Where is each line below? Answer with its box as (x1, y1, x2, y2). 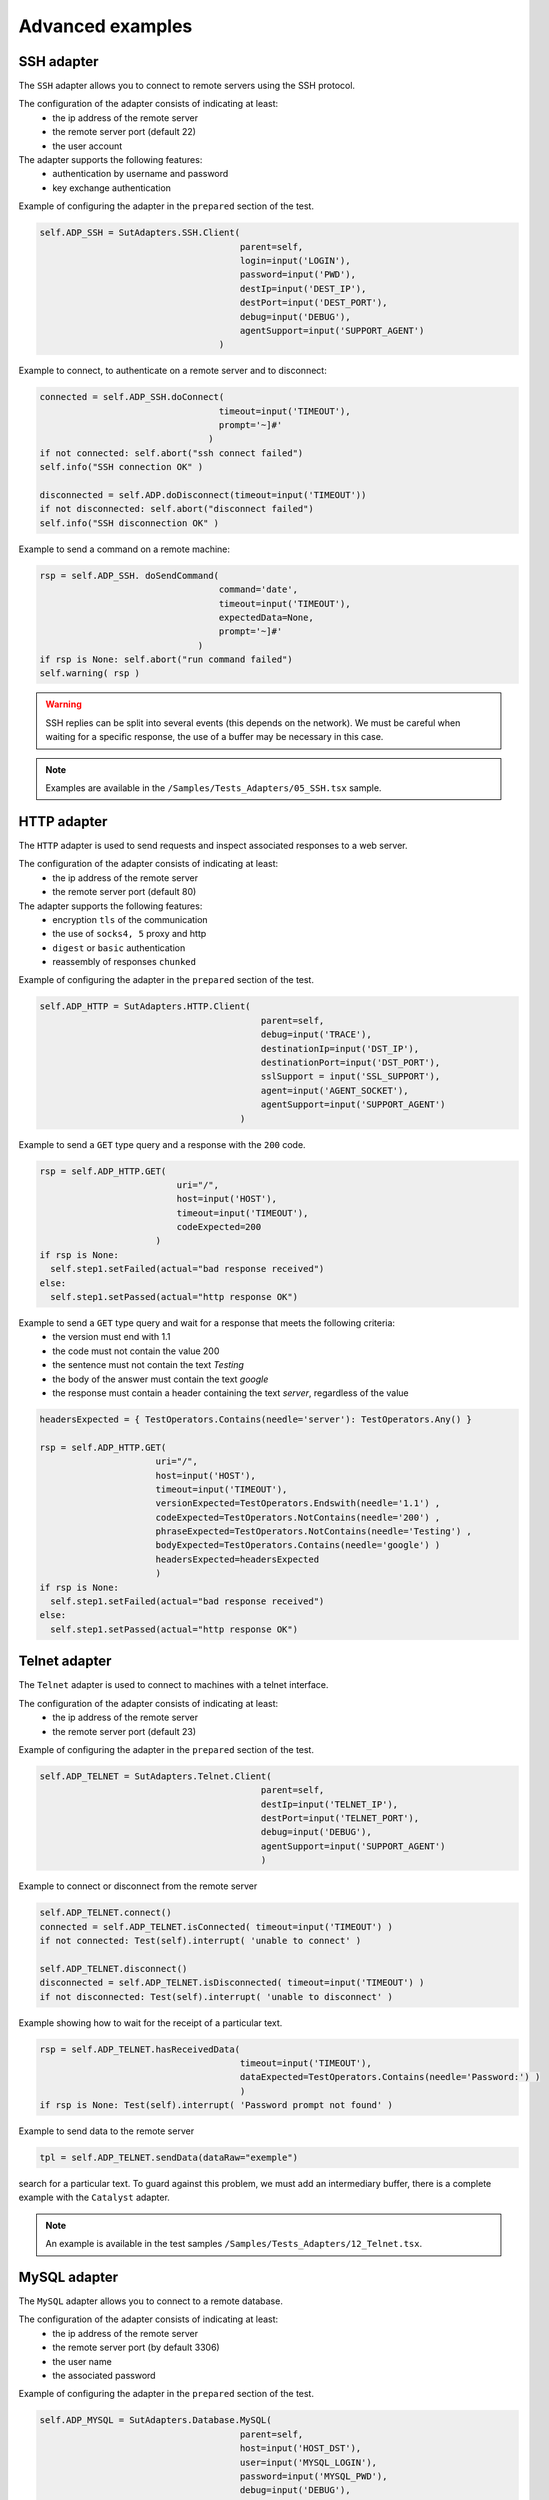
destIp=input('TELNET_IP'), (260, 1798, 399, 1810)
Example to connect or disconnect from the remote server (18, 1880, 258, 1892)
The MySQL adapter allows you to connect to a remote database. (18, 2295, 284, 2307)
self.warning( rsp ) (39, 668, 140, 679)
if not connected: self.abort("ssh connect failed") (39, 447, 304, 459)
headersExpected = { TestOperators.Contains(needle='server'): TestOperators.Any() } (39, 1413, 472, 1425)
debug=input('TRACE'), (260, 1029, 372, 1040)
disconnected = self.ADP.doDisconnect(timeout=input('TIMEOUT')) (39, 490, 367, 500)
